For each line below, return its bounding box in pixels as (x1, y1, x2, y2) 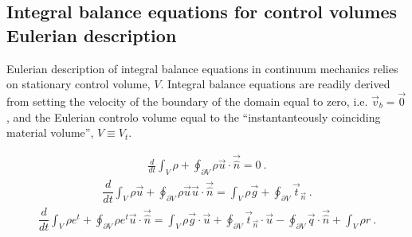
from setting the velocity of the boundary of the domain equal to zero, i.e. (6, 93, 368, 109)
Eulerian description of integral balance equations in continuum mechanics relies (6, 60, 398, 76)
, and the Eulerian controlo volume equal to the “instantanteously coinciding (6, 108, 381, 125)
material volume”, (6, 124, 94, 141)
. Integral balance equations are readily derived (160, 76, 390, 92)
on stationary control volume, (6, 76, 151, 92)
